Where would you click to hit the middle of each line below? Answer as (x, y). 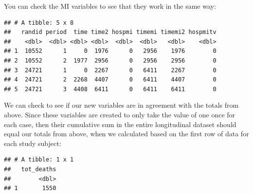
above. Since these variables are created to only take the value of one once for (120, 114)
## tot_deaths (30, 169)
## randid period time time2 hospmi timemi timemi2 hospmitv (110, 32)
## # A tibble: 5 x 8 (39, 23)
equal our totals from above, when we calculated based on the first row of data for (126, 134)
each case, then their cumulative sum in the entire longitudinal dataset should (120, 124)
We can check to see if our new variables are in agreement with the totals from (121, 105)
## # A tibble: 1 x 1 (39, 160)
